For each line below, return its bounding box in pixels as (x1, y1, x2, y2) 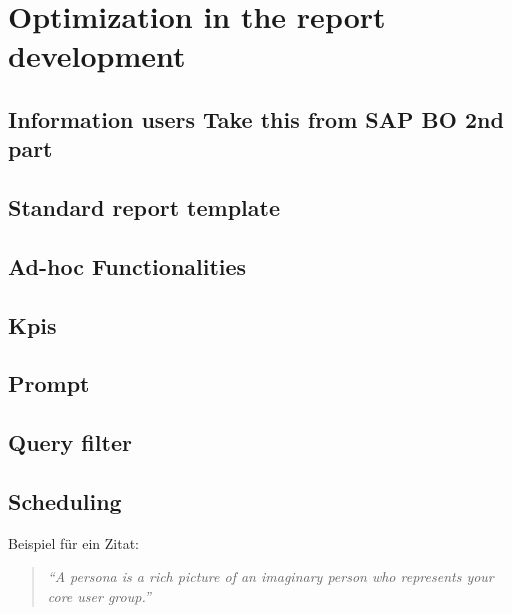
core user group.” (47, 586, 151, 607)
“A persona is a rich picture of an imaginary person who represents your (47, 566, 494, 587)
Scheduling (8, 486, 122, 517)
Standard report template (8, 192, 280, 223)
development (8, 35, 186, 76)
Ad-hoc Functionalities (8, 250, 247, 281)
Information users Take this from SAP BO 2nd (8, 103, 504, 134)
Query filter (8, 427, 132, 458)
